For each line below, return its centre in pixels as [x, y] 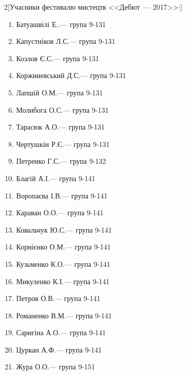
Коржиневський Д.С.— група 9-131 [71, 75]
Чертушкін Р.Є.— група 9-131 [63, 144]
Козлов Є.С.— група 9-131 [57, 58]
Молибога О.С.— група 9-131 [62, 109]
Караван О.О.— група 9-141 [60, 212]
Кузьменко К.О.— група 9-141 [63, 264]
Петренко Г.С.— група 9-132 [61, 161]
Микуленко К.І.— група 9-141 [63, 281]
